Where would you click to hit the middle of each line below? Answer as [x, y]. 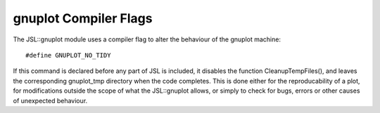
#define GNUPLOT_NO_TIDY [68, 55]
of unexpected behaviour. [50, 100]
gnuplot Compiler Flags [83, 18]
